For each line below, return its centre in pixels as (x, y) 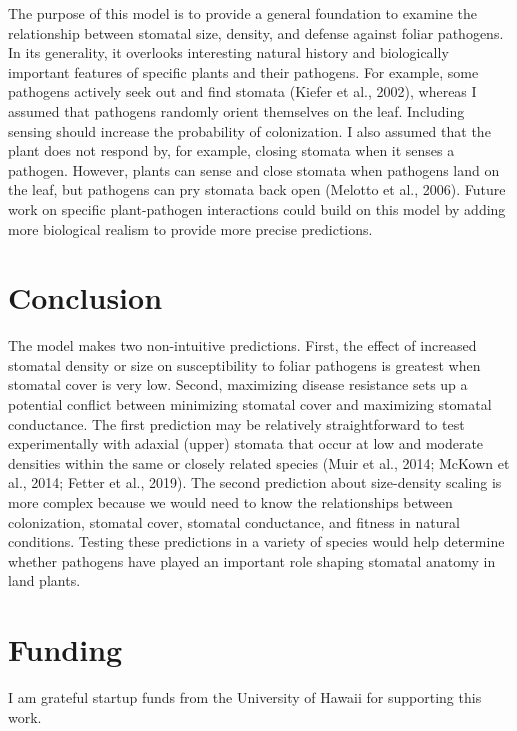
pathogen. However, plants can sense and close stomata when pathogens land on (254, 169)
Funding (65, 649)
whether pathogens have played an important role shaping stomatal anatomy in (252, 560)
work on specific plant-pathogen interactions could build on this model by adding (257, 208)
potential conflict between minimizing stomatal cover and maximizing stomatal (250, 404)
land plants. (44, 580)
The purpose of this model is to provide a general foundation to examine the (242, 13)
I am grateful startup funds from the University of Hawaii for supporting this (245, 697)
